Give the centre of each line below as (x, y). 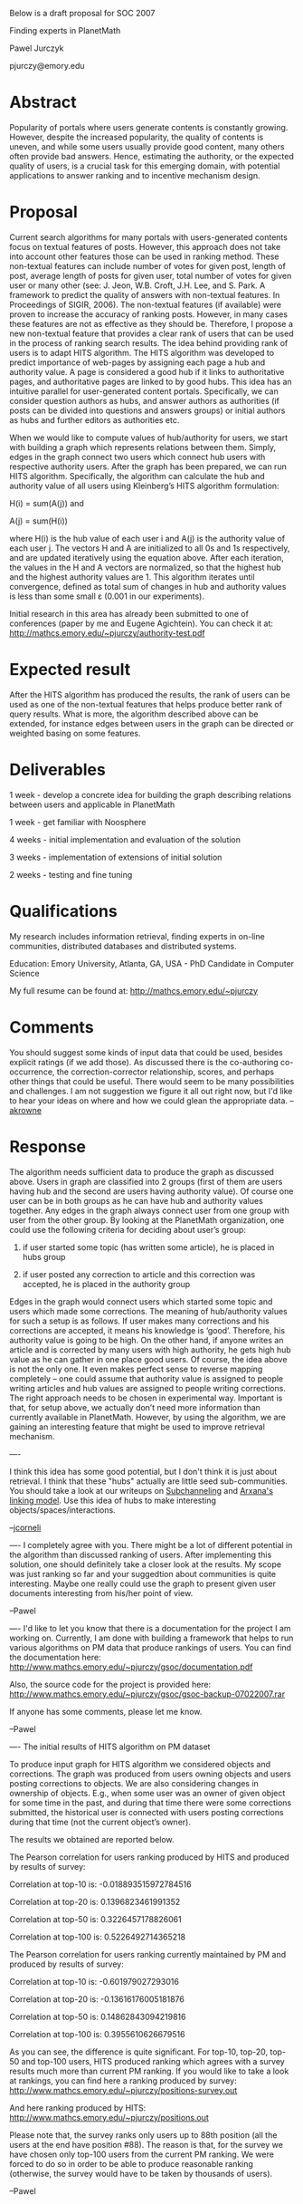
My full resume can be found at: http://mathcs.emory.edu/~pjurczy (134, 990)
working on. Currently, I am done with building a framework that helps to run (151, 1638)
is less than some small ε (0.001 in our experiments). (107, 596)
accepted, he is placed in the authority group (106, 1284)
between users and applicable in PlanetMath (92, 804)
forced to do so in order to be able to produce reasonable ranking (131, 2163)
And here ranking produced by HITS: (78, 2108)
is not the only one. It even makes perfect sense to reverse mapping (136, 1369)
